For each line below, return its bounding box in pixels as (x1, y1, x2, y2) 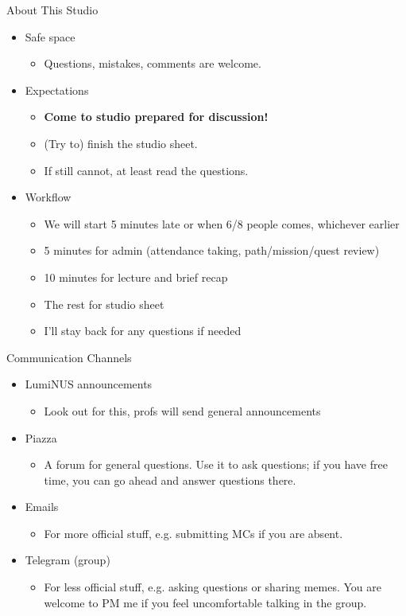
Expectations (25, 81, 89, 98)
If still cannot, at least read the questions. (44, 162, 249, 178)
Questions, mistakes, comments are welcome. (44, 55, 261, 72)
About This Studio (6, 2, 99, 18)
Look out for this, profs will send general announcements (44, 402, 321, 419)
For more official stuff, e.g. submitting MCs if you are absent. (44, 524, 343, 541)
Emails (25, 498, 59, 515)
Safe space (25, 28, 75, 45)
